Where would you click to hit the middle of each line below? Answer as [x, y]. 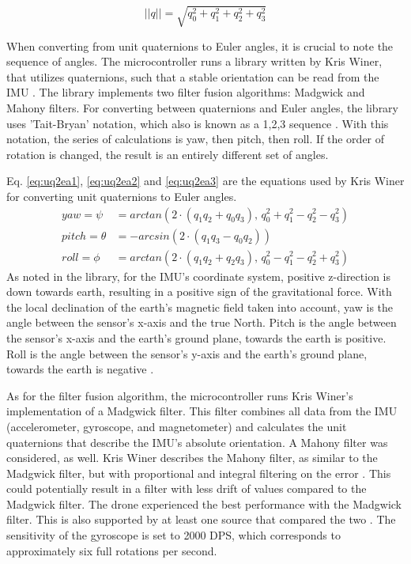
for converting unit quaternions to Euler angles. [122, 196]
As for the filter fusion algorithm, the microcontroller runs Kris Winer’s [180, 395]
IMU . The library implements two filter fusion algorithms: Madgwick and [186, 92]
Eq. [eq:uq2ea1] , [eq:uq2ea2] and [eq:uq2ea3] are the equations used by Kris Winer [205, 181]
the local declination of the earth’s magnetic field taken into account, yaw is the [200, 307]
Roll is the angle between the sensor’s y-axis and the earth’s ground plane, [187, 353]
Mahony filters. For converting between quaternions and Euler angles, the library [203, 107]
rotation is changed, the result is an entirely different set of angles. [168, 154]
